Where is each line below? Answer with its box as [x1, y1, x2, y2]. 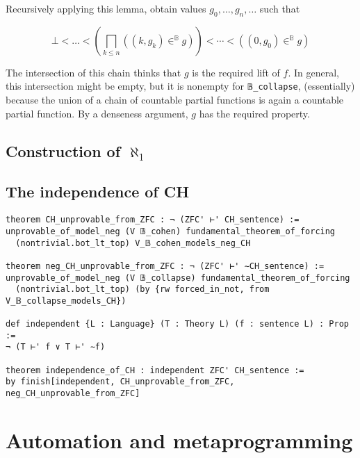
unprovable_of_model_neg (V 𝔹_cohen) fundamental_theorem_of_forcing [6, 226, 336, 236]
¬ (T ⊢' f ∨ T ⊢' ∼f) [6, 342, 106, 352]
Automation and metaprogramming [6, 425, 353, 454]
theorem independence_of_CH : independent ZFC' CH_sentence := [6, 365, 304, 375]
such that [259, 1, 300, 15]
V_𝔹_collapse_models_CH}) [6, 295, 126, 306]
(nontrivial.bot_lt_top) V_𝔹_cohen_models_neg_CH [15, 238, 251, 248]
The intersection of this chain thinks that [6, 65, 181, 79]
